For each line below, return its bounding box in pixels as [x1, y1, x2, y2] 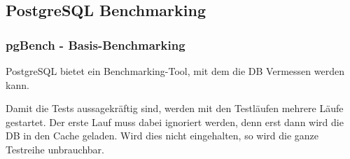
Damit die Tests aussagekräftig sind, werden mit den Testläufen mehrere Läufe [6, 101, 344, 116]
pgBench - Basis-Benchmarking [6, 36, 185, 53]
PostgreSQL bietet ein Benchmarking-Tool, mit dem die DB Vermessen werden [6, 64, 344, 78]
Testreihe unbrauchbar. [6, 141, 104, 156]
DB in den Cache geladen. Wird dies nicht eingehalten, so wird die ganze [6, 128, 319, 143]
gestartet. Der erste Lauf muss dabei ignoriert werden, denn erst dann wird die [6, 114, 344, 129]
